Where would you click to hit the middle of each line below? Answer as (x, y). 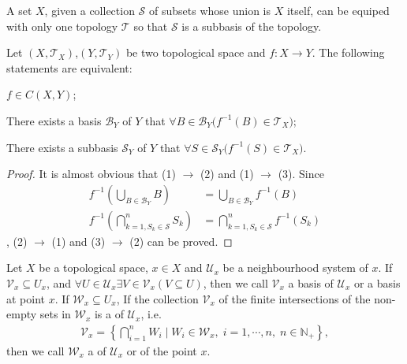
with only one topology (62, 26)
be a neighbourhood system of (295, 267)
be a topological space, (93, 267)
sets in (55, 314)
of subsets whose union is (210, 10)
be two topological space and (196, 52)
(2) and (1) (227, 174)
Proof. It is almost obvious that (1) (91, 174)
